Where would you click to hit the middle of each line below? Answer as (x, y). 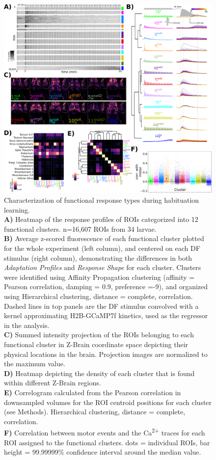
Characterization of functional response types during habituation (102, 200)
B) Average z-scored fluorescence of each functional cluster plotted (104, 238)
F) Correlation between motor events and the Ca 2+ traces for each (105, 432)
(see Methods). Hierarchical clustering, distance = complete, (95, 412)
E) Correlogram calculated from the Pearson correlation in (93, 392)
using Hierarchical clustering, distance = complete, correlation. (98, 296)
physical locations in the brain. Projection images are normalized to (106, 354)
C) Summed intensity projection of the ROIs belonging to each (99, 335)
